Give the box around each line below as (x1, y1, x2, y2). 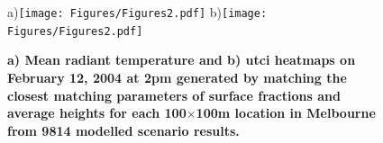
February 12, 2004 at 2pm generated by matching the (7, 67, 347, 86)
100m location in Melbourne (196, 103, 376, 122)
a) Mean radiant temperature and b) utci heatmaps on (7, 50, 356, 69)
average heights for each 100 (7, 103, 187, 122)
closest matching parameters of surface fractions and (7, 85, 341, 104)
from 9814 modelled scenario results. (7, 121, 240, 139)
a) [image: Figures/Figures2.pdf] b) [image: (7, 3, 268, 21)
